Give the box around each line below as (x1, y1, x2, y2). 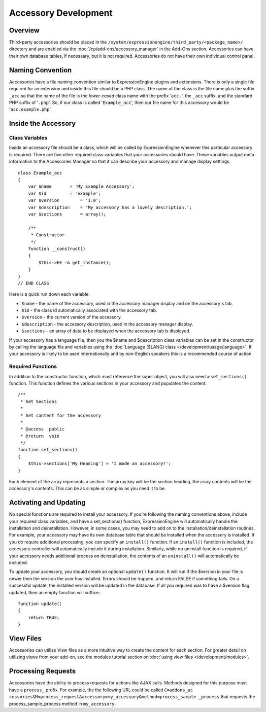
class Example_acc (18, 170, 63, 176)
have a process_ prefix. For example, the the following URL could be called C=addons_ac (9, 687, 193, 693)
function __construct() (28, 246, 86, 251)
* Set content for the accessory (20, 412, 101, 418)
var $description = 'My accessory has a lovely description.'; (28, 205, 192, 210)
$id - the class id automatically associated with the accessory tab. (21, 307, 157, 313)
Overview (9, 26, 40, 35)
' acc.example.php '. (9, 107, 52, 112)
